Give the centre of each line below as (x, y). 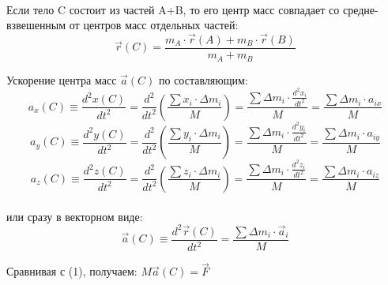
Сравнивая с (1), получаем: (72, 271)
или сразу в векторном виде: (75, 216)
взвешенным (36, 25)
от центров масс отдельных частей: (154, 25)
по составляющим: (203, 79)
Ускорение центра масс (62, 79)
